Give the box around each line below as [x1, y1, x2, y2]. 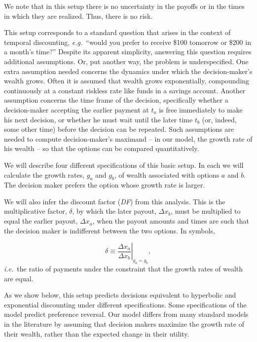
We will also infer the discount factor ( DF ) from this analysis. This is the [4, 196, 225, 206]
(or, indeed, [202, 114, 237, 124]
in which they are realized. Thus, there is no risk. [4, 10, 153, 21]
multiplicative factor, [4, 206, 67, 216]
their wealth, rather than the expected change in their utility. [4, 328, 189, 339]
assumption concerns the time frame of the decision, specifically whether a [4, 95, 228, 105]
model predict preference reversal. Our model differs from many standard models [4, 309, 249, 319]
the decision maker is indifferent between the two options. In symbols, [4, 225, 215, 235]
